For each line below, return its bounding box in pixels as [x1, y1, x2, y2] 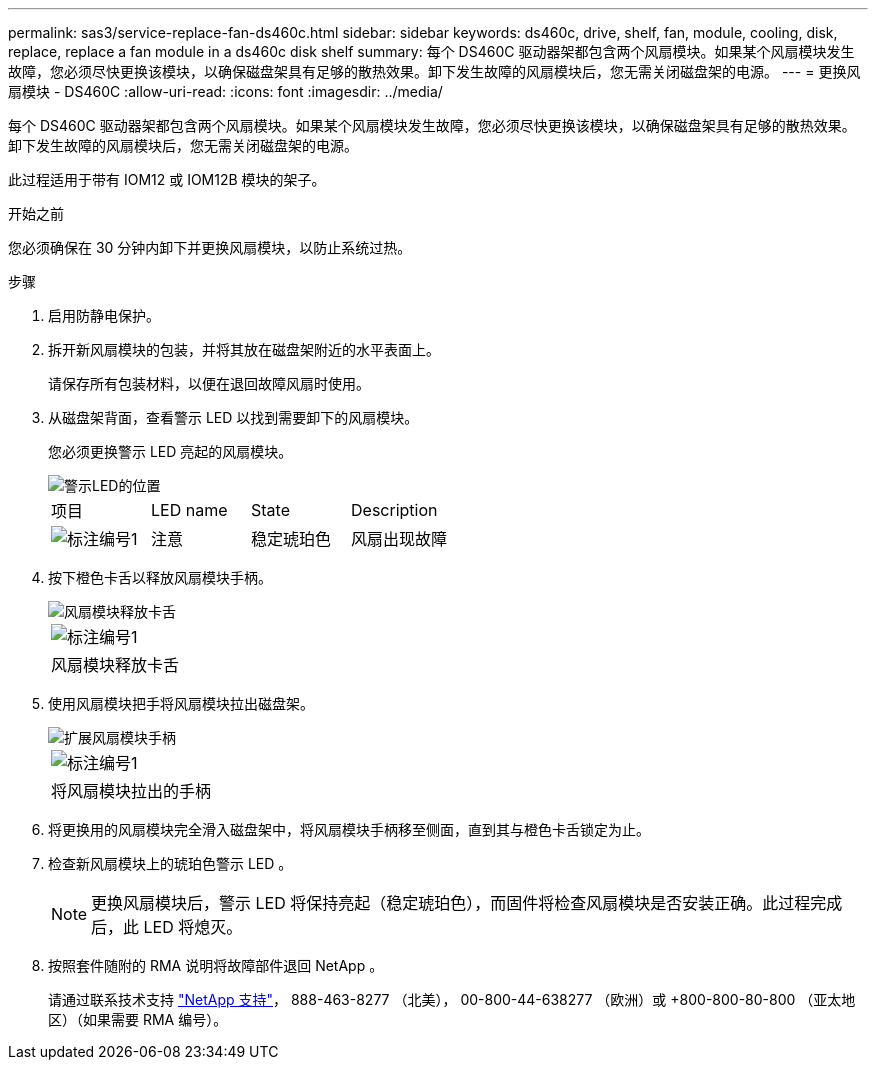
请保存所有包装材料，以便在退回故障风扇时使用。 [48, 375, 370, 392]
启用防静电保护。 [48, 307, 160, 324]
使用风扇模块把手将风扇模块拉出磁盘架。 [48, 695, 314, 712]
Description [351, 500, 438, 520]
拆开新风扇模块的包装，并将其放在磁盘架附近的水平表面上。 [48, 341, 440, 358]
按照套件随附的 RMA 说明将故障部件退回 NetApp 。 [48, 957, 384, 974]
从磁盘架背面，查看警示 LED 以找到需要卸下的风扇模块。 [48, 409, 419, 426]
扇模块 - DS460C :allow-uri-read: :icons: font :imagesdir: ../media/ [8, 83, 443, 100]
